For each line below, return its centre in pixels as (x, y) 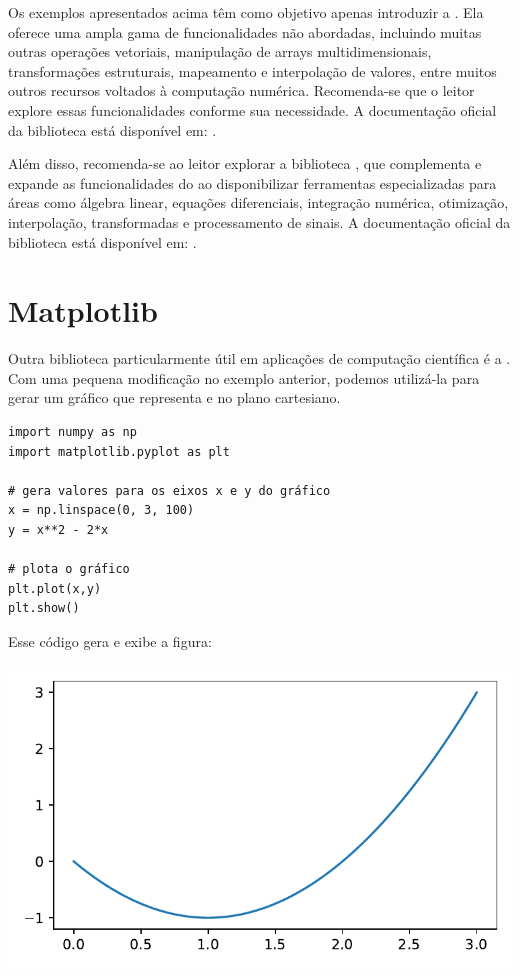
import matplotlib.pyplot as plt (119, 451)
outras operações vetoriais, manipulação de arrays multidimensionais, (220, 51)
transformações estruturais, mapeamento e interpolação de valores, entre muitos (252, 70)
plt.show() (44, 608)
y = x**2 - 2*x (58, 530)
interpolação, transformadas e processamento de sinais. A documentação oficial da (259, 221)
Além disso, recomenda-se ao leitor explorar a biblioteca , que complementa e (245, 163)
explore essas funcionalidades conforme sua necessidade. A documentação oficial (252, 109)
